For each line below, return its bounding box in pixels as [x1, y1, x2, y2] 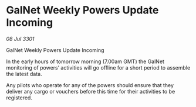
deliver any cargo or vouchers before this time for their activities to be [6, 88, 175, 95]
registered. [6, 94, 32, 101]
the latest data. [6, 70, 42, 77]
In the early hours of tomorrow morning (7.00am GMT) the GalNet [6, 58, 164, 65]
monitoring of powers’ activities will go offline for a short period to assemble [6, 64, 191, 71]
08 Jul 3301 [6, 35, 35, 42]
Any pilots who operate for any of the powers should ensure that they [6, 81, 174, 88]
